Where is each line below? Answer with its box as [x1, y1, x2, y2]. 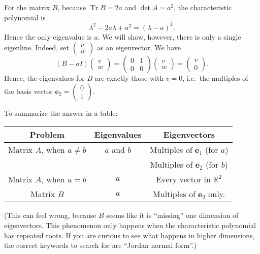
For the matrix [4, 2, 50, 12]
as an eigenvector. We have [97, 42, 181, 53]
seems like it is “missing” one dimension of [106, 210, 239, 220]
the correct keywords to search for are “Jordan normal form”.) [4, 240, 197, 250]
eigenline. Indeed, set [4, 42, 70, 53]
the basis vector [4, 85, 53, 96]
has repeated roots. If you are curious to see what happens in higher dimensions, [4, 230, 255, 240]
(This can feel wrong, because [4, 210, 96, 220]
